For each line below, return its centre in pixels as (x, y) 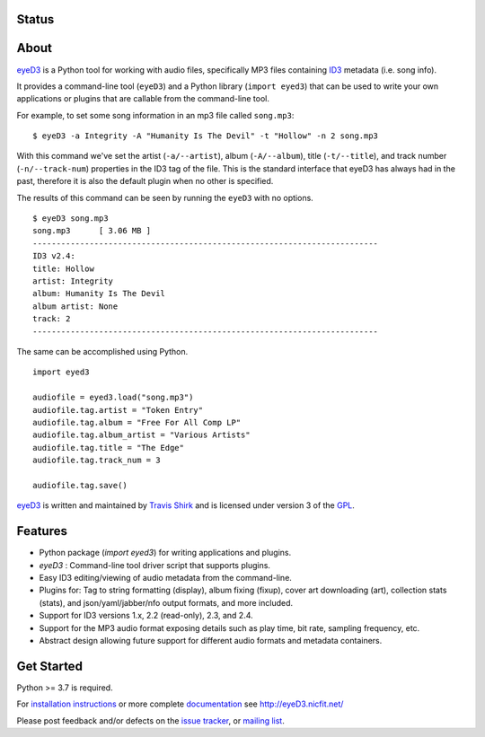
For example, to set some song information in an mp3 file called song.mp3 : (155, 115)
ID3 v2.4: (54, 256)
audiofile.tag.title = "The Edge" (108, 447)
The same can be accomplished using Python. (102, 351)
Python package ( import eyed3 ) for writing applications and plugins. (165, 553)
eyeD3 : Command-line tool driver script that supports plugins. (155, 565)
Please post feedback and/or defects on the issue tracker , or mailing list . (150, 720)
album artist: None (75, 306)
